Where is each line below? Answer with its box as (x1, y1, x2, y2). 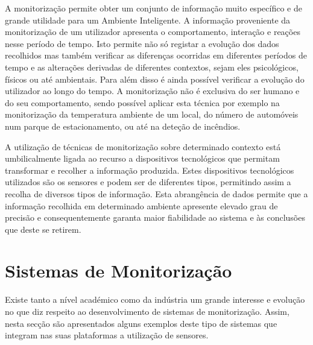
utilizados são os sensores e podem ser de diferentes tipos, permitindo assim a (5, 176, 291, 188)
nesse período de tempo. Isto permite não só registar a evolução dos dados (5, 37, 279, 49)
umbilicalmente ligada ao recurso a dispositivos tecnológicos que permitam (5, 152, 280, 165)
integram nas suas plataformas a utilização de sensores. (5, 329, 209, 341)
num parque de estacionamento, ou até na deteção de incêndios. (5, 119, 241, 132)
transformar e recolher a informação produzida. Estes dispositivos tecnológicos (5, 163, 294, 176)
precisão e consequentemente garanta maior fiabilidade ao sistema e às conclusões (5, 211, 305, 224)
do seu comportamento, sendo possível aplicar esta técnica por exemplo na (5, 96, 280, 109)
